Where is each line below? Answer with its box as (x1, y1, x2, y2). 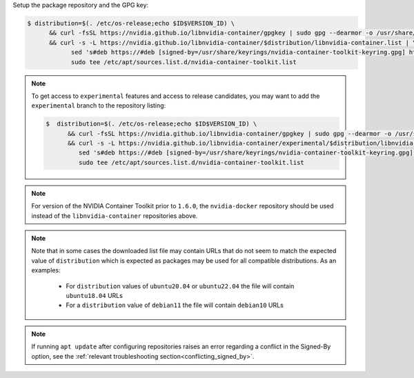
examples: (31, 266, 61, 275)
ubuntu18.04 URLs (66, 291, 124, 299)
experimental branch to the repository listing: (31, 101, 166, 110)
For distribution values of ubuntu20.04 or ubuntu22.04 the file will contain (66, 281, 295, 290)
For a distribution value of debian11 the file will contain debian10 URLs (66, 301, 284, 310)
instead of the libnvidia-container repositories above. (31, 211, 198, 220)
